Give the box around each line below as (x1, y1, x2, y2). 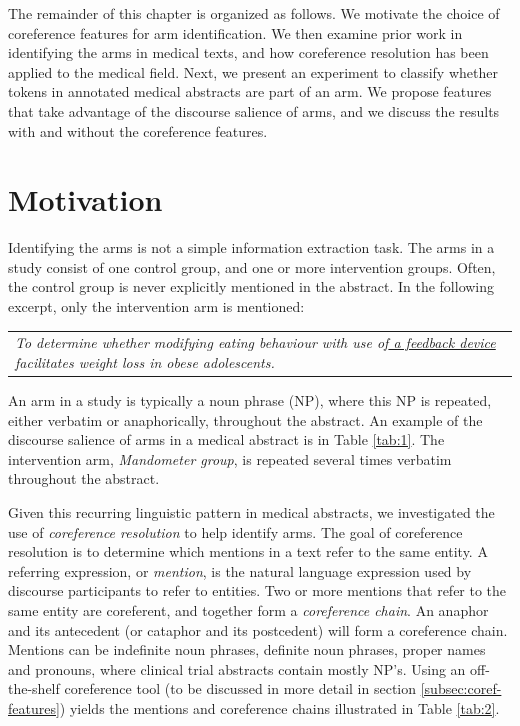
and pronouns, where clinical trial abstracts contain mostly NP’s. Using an (8, 658, 466, 679)
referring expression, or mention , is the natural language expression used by (8, 560, 472, 581)
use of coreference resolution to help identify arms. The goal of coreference (8, 521, 463, 542)
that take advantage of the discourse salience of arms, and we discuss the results (8, 100, 500, 121)
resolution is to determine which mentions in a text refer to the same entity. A (8, 541, 488, 562)
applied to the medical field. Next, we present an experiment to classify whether (8, 61, 498, 82)
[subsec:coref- (420, 678, 502, 699)
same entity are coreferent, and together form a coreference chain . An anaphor (8, 600, 489, 621)
